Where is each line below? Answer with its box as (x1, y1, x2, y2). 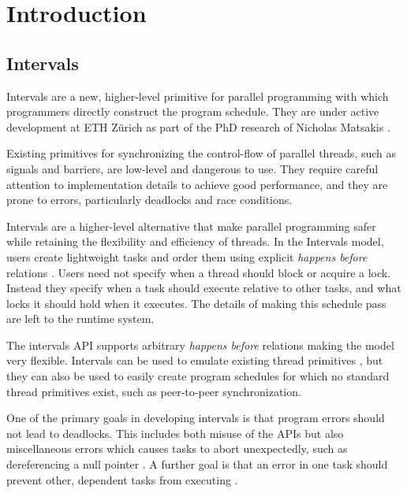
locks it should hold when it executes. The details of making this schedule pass (6, 295, 386, 311)
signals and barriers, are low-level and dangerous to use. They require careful (6, 160, 379, 176)
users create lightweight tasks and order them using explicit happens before (6, 248, 368, 265)
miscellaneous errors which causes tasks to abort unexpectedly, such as (6, 440, 348, 457)
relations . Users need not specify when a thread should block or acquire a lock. (6, 264, 391, 280)
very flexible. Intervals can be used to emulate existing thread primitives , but (6, 352, 383, 369)
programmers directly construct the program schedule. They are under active (6, 103, 379, 120)
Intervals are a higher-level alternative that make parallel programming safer (6, 217, 376, 234)
